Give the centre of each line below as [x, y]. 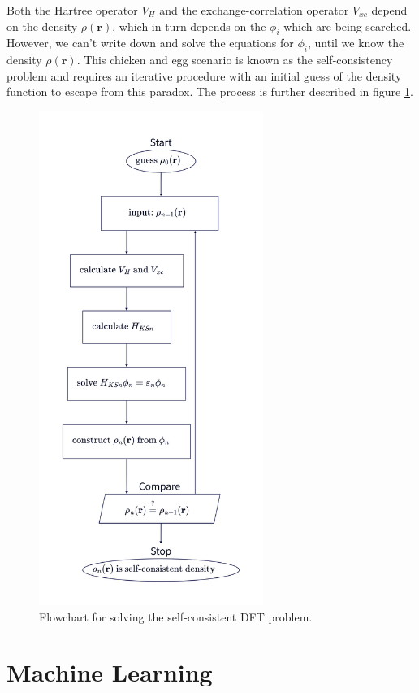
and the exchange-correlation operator [254, 10]
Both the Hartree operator [72, 10]
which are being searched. [348, 26]
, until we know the [356, 43]
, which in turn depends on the [189, 26]
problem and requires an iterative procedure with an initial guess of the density [204, 75]
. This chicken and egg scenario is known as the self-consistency [235, 60]
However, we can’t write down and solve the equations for [150, 43]
